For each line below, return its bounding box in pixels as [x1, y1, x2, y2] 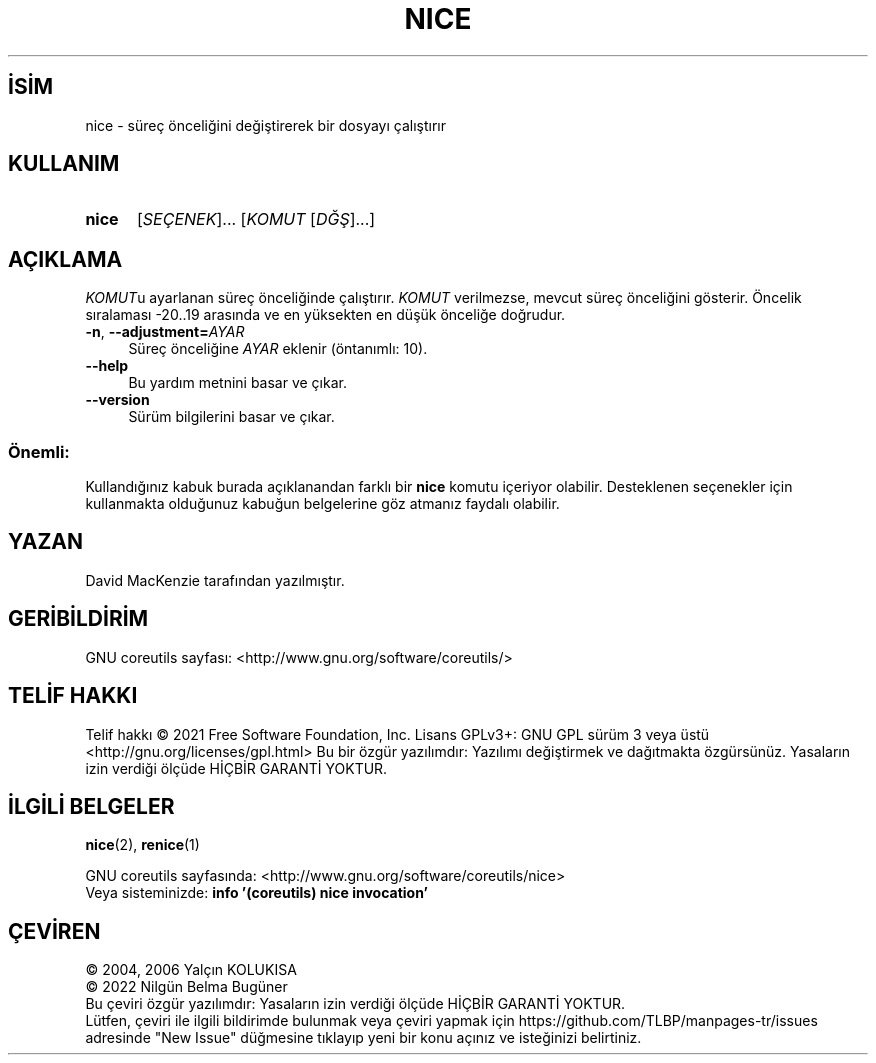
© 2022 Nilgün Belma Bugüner [85, 978, 288, 996]
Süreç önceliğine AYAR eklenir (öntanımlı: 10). [128, 340, 428, 358]
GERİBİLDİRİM [8, 606, 149, 632]
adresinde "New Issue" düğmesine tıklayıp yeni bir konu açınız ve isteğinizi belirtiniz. [85, 1029, 642, 1047]
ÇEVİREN [8, 918, 101, 944]
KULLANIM [8, 151, 120, 177]
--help [85, 357, 129, 375]
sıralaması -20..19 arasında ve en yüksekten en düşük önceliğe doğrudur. [85, 306, 566, 324]
